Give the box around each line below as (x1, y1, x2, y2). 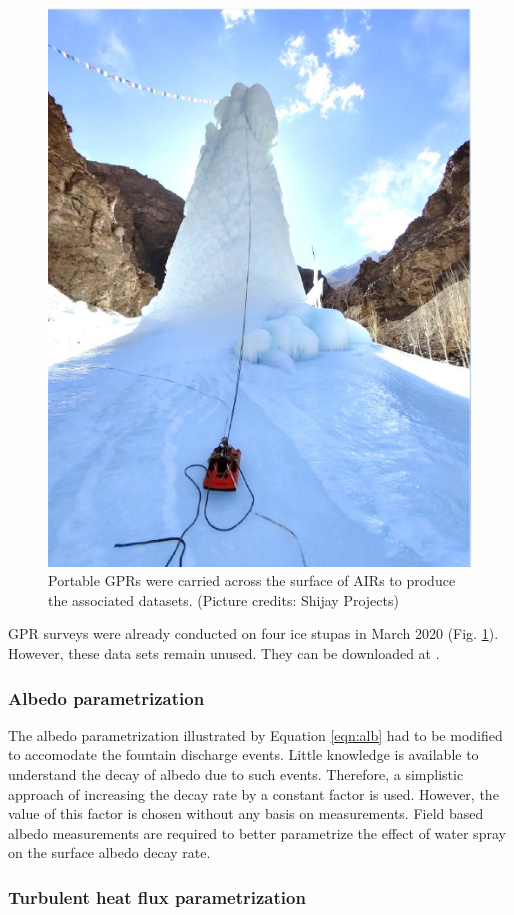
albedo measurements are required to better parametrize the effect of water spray (8, 822, 506, 843)
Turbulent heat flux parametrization (8, 884, 306, 909)
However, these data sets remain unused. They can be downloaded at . (8, 643, 440, 664)
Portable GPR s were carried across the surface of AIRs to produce (48, 570, 456, 591)
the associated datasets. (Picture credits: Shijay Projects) (48, 589, 399, 610)
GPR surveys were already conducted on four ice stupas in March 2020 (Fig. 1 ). (8, 623, 499, 644)
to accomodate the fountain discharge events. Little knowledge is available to (8, 744, 479, 765)
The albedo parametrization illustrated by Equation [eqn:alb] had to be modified (8, 724, 503, 745)
